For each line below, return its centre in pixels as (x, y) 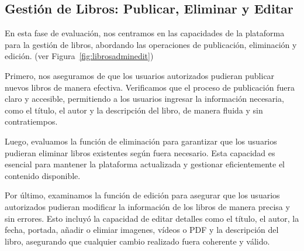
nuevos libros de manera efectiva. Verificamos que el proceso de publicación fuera (150, 87)
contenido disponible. (43, 175)
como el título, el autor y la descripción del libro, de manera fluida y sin (134, 110)
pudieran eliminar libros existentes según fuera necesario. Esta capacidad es (140, 152)
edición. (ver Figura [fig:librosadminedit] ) (79, 56)
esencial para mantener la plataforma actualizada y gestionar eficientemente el (145, 164)
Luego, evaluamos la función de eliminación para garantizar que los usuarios (141, 141)
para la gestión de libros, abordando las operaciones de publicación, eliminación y (151, 44)
